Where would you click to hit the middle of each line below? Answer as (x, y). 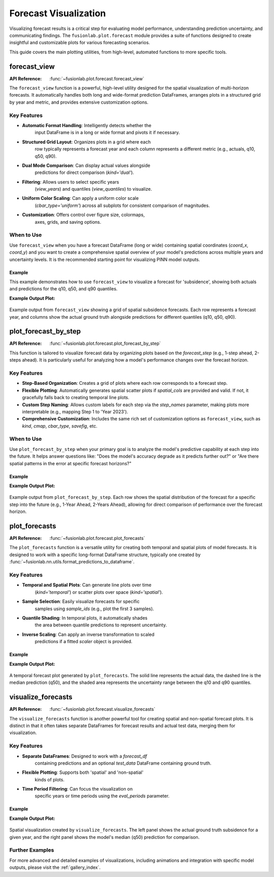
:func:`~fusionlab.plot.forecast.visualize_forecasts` (102, 709)
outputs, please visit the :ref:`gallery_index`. (55, 867)
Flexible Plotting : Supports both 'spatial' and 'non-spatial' (83, 772)
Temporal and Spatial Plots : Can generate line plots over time (87, 585)
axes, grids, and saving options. (68, 222)
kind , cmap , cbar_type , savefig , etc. (60, 426)
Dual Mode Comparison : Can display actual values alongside (86, 165)
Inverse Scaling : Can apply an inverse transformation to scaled (88, 634)
